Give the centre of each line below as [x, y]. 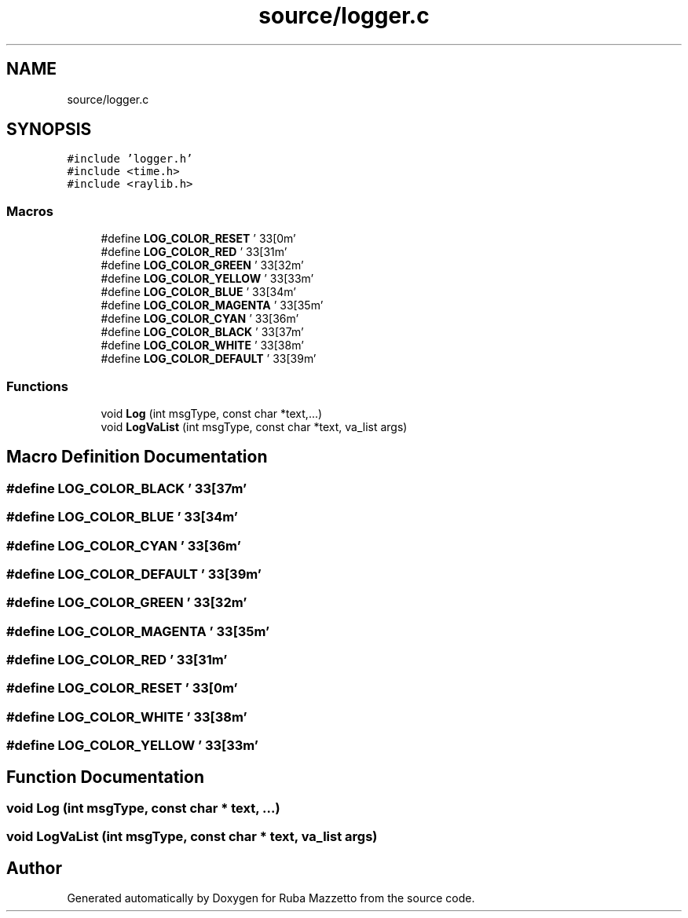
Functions [37, 386]
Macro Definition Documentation [137, 457]
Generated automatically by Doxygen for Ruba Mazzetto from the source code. [271, 898]
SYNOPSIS [49, 130]
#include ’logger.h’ [130, 159]
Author [34, 868]
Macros [30, 211]
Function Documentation [105, 777]
